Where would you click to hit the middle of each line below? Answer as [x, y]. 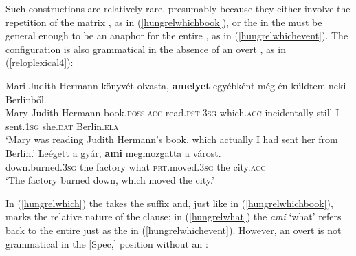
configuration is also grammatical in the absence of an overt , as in [146, 49]
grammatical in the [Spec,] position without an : [107, 243]
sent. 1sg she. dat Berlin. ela [62, 126]
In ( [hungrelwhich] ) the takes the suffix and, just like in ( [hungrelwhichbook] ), [169, 203]
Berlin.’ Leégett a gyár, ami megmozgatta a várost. [113, 152]
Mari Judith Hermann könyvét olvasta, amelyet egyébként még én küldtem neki [176, 85]
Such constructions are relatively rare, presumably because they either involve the [178, 8]
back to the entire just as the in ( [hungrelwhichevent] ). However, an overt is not [174, 230]
